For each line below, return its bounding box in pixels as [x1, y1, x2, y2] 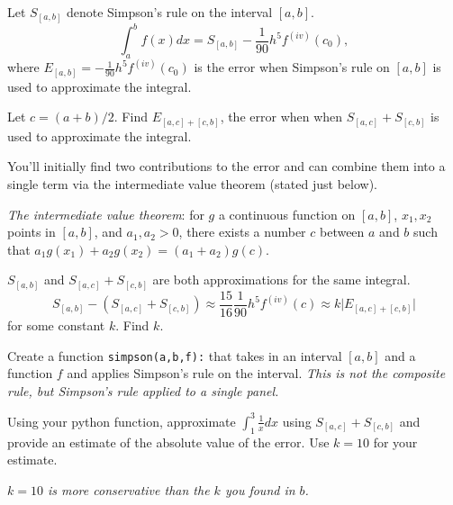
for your [373, 432, 418, 451]
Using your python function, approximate [7, 411, 236, 430]
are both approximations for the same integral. [152, 270, 411, 289]
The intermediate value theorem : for [7, 204, 204, 223]
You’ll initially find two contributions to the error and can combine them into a [7, 157, 446, 176]
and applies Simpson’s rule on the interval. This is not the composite [67, 364, 446, 383]
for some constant [7, 316, 105, 335]
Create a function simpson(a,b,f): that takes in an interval [7, 346, 342, 365]
